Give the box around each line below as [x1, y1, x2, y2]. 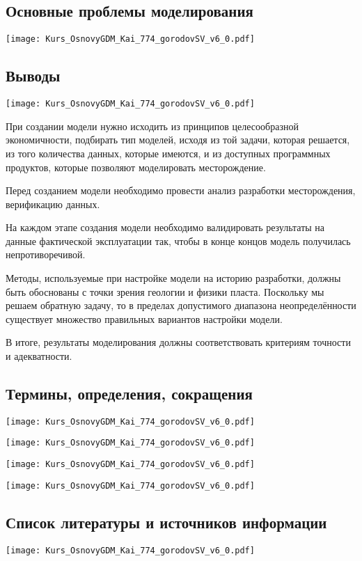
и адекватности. [6, 349, 72, 363]
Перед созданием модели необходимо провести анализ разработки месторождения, [6, 183, 356, 198]
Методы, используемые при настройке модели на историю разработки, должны [6, 271, 341, 285]
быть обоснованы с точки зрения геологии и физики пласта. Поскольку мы [6, 284, 324, 299]
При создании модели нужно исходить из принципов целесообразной [6, 118, 299, 133]
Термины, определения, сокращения [6, 383, 253, 404]
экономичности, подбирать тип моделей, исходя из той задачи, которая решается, [6, 132, 350, 147]
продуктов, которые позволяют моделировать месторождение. [6, 159, 266, 174]
